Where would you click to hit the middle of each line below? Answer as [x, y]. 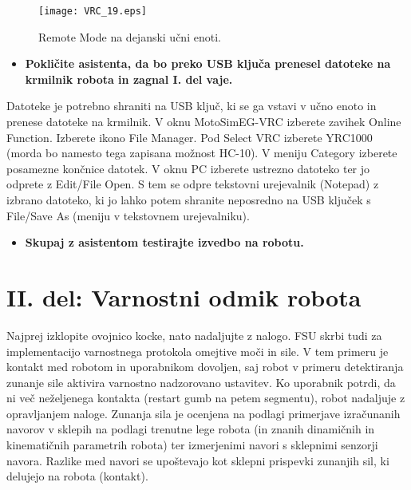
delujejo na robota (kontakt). [77, 476]
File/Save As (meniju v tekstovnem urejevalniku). [128, 215]
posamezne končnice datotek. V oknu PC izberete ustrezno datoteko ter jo [188, 168]
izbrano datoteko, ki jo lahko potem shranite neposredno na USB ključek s [189, 200]
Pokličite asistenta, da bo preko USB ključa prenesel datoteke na [208, 63]
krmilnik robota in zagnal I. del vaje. [129, 79]
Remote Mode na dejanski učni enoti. [130, 36]
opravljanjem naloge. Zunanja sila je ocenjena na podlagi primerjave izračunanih [204, 413]
